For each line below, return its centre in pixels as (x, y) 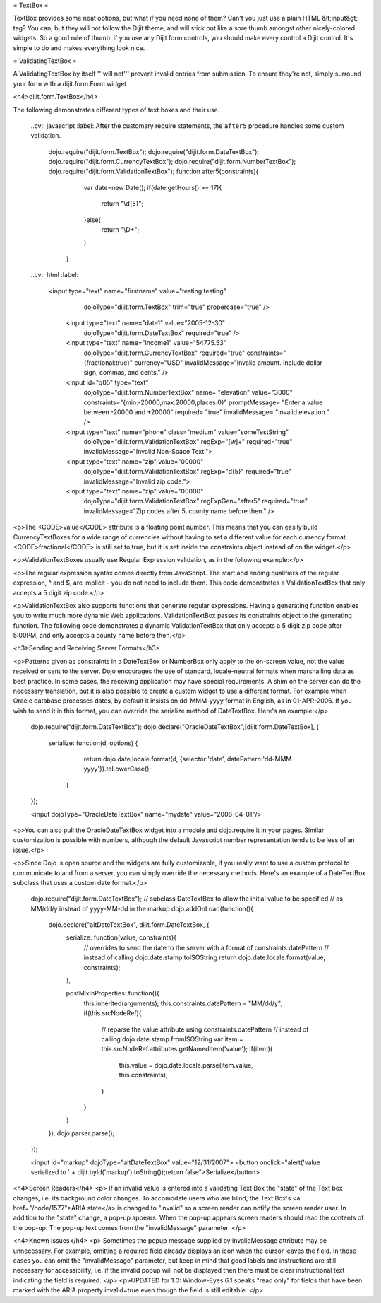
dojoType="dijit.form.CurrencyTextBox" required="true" (164, 353)
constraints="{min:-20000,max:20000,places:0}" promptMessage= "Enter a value (203, 402)
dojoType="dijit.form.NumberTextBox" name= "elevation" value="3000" (188, 392)
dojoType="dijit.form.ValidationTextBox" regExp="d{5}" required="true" (188, 472)
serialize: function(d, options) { (93, 743)
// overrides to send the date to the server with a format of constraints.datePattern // (206, 947)
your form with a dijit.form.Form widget (70, 83)
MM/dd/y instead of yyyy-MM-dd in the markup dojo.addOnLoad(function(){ (142, 908)
